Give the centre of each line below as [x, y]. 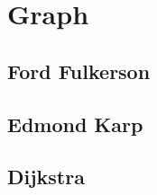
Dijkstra [46, 177]
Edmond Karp [75, 124]
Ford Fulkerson [79, 71]
